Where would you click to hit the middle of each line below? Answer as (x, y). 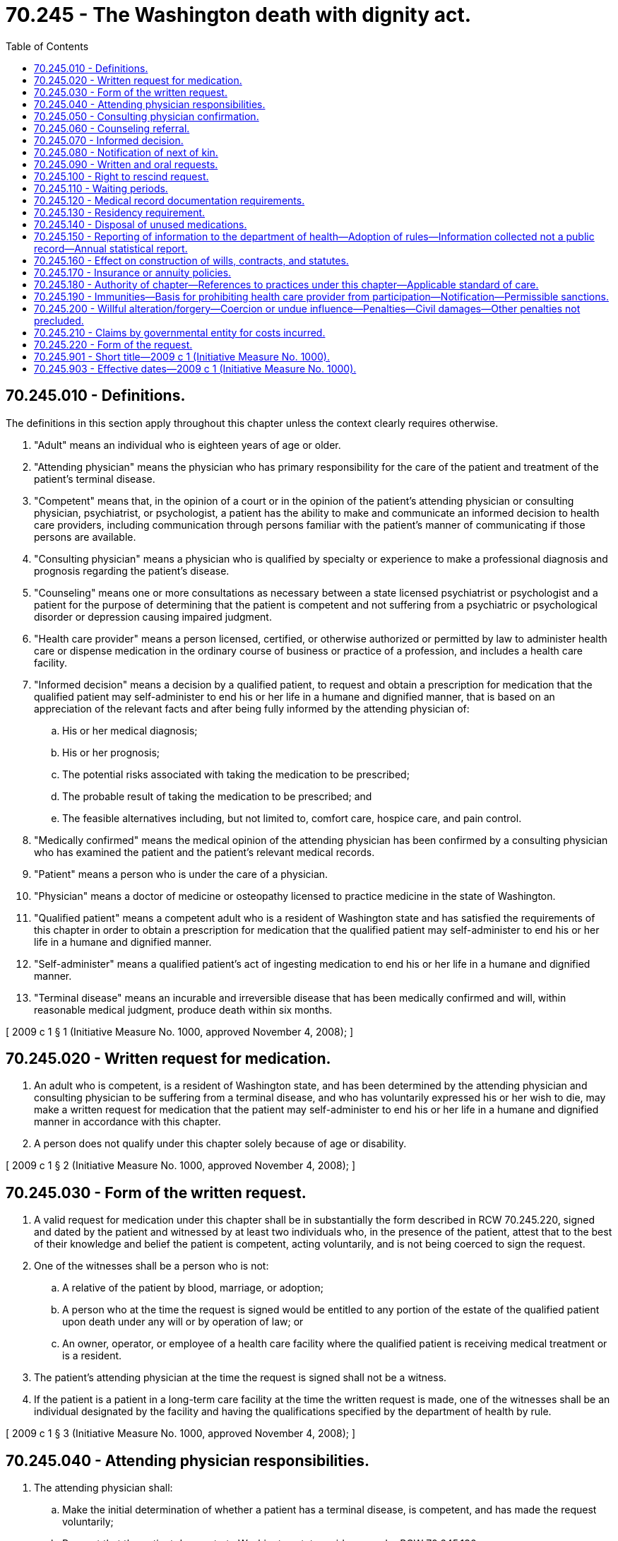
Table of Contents (47, 46)
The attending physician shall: (103, 1488)
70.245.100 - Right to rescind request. (121, 176)
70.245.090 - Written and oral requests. (126, 164)
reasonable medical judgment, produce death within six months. (183, 1009)
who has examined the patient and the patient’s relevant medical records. (204, 852)
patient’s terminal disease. (95, 479)
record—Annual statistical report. (111, 248)
